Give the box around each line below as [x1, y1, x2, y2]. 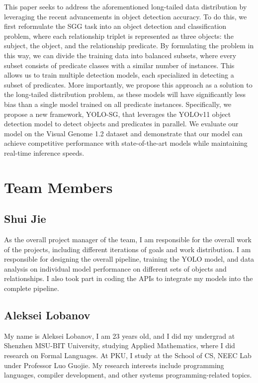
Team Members [4, 177, 113, 197]
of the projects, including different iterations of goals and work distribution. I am [4, 244, 251, 254]
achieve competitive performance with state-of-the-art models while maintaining [4, 138, 248, 148]
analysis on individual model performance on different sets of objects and [4, 263, 227, 274]
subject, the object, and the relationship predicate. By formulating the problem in [4, 40, 254, 51]
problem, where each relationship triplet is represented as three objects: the [4, 30, 234, 41]
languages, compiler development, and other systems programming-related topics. [4, 370, 252, 380]
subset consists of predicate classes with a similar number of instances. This [4, 60, 235, 70]
